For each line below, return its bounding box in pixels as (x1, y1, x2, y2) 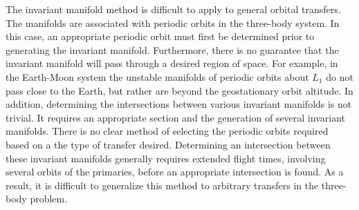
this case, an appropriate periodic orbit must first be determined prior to (6, 29, 315, 44)
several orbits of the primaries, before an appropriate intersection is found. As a (6, 164, 344, 179)
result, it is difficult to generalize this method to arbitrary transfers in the (6, 178, 319, 192)
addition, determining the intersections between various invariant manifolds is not (6, 97, 352, 111)
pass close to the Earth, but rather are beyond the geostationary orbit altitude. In (6, 83, 353, 97)
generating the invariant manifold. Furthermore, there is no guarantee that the (6, 42, 339, 57)
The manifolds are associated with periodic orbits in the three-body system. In (6, 15, 340, 30)
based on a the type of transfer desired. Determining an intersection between (6, 137, 331, 151)
